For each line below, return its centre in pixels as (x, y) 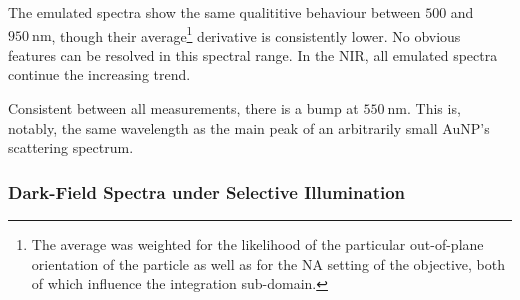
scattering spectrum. (71, 147)
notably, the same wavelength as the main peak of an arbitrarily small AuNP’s (249, 127)
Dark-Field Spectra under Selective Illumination (207, 191)
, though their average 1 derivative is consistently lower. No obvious (256, 34)
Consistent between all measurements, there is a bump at (183, 108)
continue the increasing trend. (99, 74)
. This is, (434, 108)
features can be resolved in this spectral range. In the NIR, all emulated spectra (253, 54)
